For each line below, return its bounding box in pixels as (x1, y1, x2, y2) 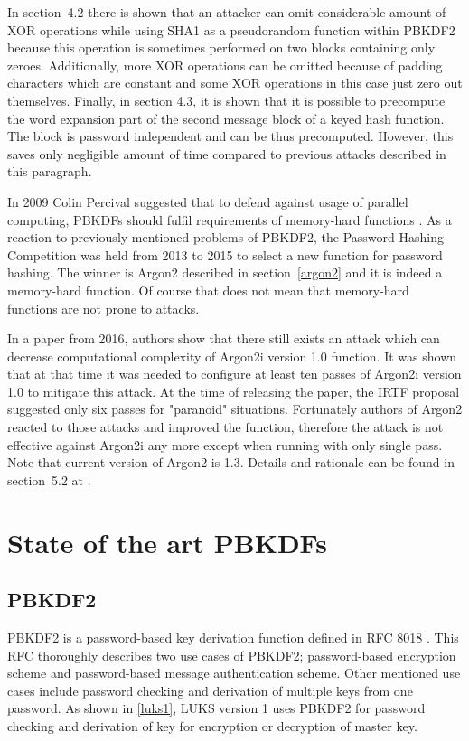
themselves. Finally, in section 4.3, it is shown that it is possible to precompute (7, 90, 446, 109)
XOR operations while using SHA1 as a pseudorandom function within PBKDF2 (7, 20, 455, 39)
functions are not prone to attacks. (7, 298, 200, 317)
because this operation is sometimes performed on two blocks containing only (7, 38, 436, 57)
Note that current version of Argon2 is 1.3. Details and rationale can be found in (7, 453, 455, 472)
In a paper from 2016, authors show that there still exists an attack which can (7, 329, 440, 348)
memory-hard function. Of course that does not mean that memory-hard (7, 280, 409, 299)
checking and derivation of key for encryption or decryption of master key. (7, 716, 417, 735)
